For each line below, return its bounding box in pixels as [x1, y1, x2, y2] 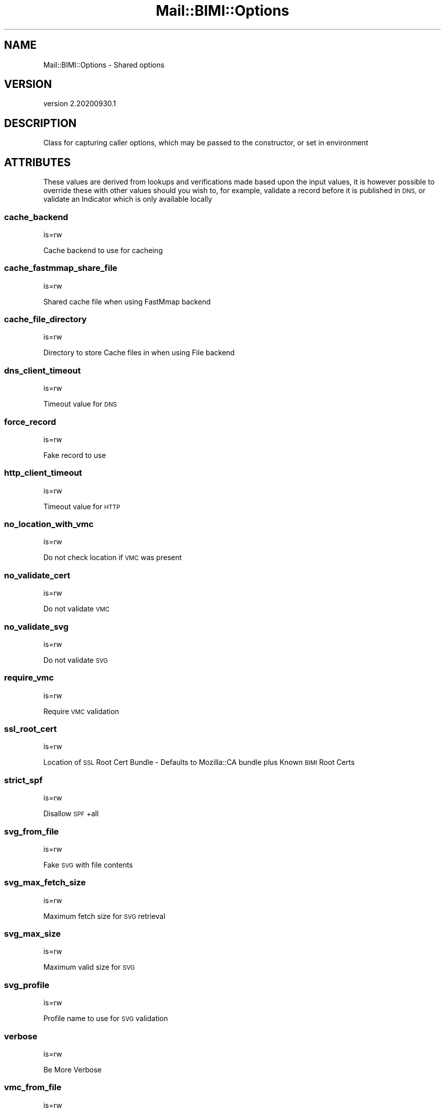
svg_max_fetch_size [4, 877, 86, 888]
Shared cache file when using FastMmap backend [43, 297, 211, 306]
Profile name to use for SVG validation [43, 1014, 168, 1023]
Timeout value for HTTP [43, 502, 120, 511]
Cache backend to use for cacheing [43, 245, 163, 255]
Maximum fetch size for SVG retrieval [43, 911, 166, 920]
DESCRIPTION [4, 116, 77, 130]
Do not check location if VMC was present [43, 553, 182, 562]
